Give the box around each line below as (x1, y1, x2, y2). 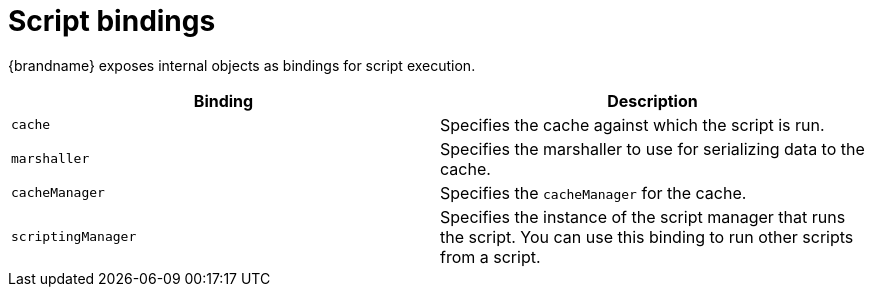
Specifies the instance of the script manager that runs (440, 206, 846, 227)
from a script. (440, 246, 541, 267)
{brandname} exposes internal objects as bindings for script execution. (8, 56, 476, 74)
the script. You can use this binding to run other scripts (440, 226, 854, 247)
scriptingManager (11, 229, 137, 245)
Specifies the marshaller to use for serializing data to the (440, 138, 865, 159)
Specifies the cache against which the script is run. (440, 114, 825, 135)
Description (607, 90, 698, 111)
